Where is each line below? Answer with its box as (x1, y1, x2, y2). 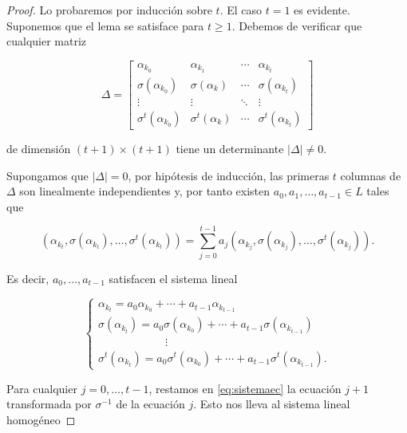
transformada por (6, 396, 92, 412)
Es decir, (6, 270, 49, 286)
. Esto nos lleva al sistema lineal (193, 396, 350, 412)
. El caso (219, 2, 263, 18)
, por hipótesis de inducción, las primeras (128, 167, 330, 183)
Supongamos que (6, 167, 89, 183)
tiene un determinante (176, 140, 284, 156)
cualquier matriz (6, 33, 87, 49)
